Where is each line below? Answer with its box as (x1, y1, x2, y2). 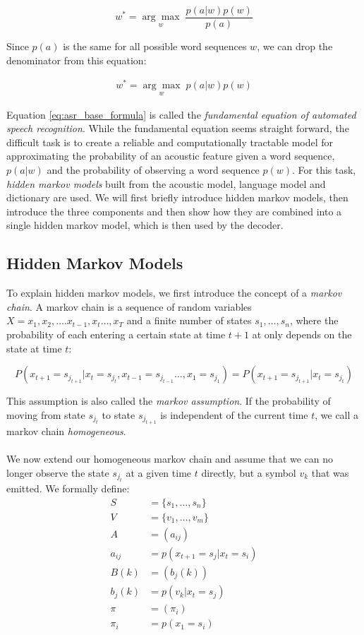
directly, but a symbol (201, 465, 296, 480)
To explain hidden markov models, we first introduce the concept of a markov (6, 285, 342, 300)
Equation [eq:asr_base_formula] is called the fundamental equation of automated (6, 107, 356, 121)
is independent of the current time (160, 407, 308, 422)
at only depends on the (252, 326, 352, 341)
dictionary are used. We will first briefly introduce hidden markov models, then (6, 190, 348, 205)
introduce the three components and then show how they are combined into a (6, 203, 342, 218)
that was (311, 465, 349, 480)
